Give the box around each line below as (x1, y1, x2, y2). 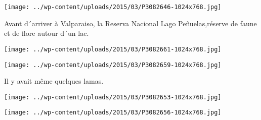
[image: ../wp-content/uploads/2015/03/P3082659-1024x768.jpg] (4, 61, 222, 69)
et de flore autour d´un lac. (4, 28, 89, 38)
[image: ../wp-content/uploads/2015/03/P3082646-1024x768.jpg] (4, 4, 222, 11)
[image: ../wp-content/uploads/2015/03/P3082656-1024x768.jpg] (4, 109, 222, 116)
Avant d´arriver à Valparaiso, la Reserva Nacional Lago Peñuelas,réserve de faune (4, 18, 257, 28)
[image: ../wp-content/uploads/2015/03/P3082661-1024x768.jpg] (4, 45, 222, 53)
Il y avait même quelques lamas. (4, 76, 104, 86)
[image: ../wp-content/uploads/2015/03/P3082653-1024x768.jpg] (4, 93, 222, 101)
